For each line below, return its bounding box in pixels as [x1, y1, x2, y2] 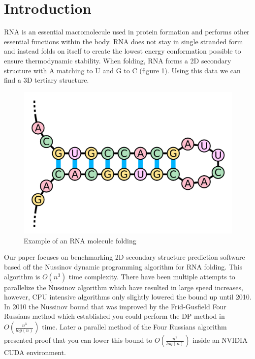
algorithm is [4, 271, 40, 281]
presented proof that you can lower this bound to [4, 335, 153, 345]
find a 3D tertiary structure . [4, 75, 89, 85]
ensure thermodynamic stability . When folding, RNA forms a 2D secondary [4, 55, 231, 65]
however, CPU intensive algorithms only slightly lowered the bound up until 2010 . [4, 292, 252, 302]
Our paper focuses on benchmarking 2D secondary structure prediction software [4, 252, 245, 262]
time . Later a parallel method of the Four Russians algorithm [42, 322, 227, 332]
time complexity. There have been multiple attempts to [68, 271, 235, 281]
